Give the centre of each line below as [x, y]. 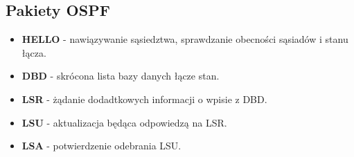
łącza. [34, 52]
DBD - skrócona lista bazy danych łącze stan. [121, 76]
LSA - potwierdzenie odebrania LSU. [101, 146]
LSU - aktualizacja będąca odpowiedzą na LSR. [124, 122]
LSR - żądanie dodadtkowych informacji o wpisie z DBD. [144, 99]
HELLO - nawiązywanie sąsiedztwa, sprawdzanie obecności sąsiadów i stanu [185, 39]
